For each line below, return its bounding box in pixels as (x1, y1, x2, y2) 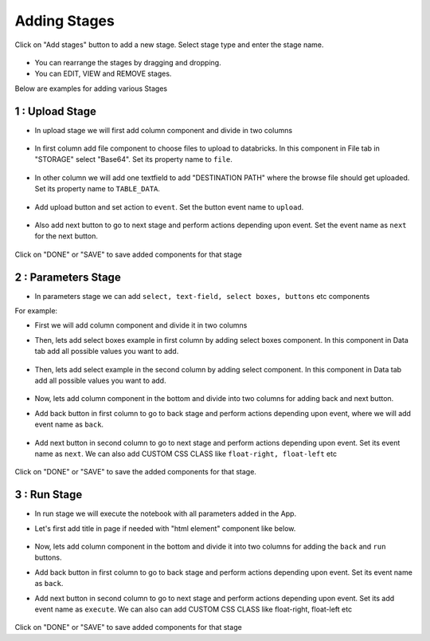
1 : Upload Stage (14, 104, 97, 118)
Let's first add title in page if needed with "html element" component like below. (34, 523, 296, 533)
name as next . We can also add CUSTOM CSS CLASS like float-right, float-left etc (34, 449, 338, 458)
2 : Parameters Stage (14, 270, 121, 284)
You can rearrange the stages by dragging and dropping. (34, 57, 222, 67)
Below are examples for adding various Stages (14, 84, 167, 93)
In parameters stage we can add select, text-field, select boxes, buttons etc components (34, 291, 370, 301)
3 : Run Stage (14, 488, 83, 501)
